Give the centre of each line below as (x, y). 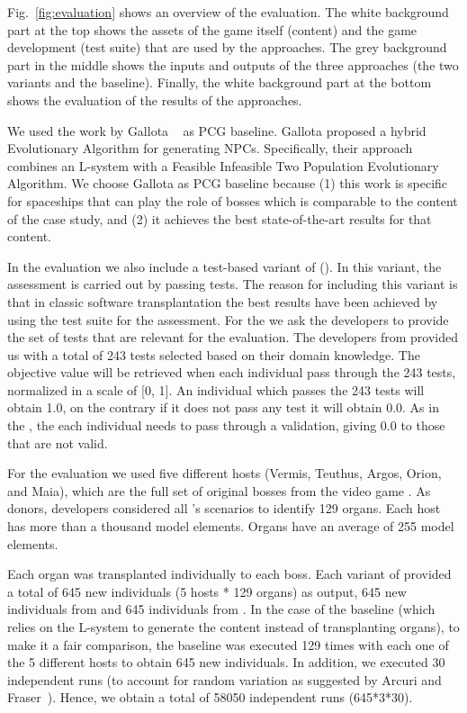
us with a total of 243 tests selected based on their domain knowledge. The (214, 354)
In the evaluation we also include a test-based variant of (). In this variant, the (225, 266)
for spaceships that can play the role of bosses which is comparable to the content (233, 200)
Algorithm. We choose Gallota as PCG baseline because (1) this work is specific (228, 183)
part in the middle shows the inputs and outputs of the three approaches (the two (233, 64)
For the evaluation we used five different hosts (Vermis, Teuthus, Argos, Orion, (225, 473)
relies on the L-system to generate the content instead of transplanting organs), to (233, 627)
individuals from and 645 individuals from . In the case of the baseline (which (221, 609)
